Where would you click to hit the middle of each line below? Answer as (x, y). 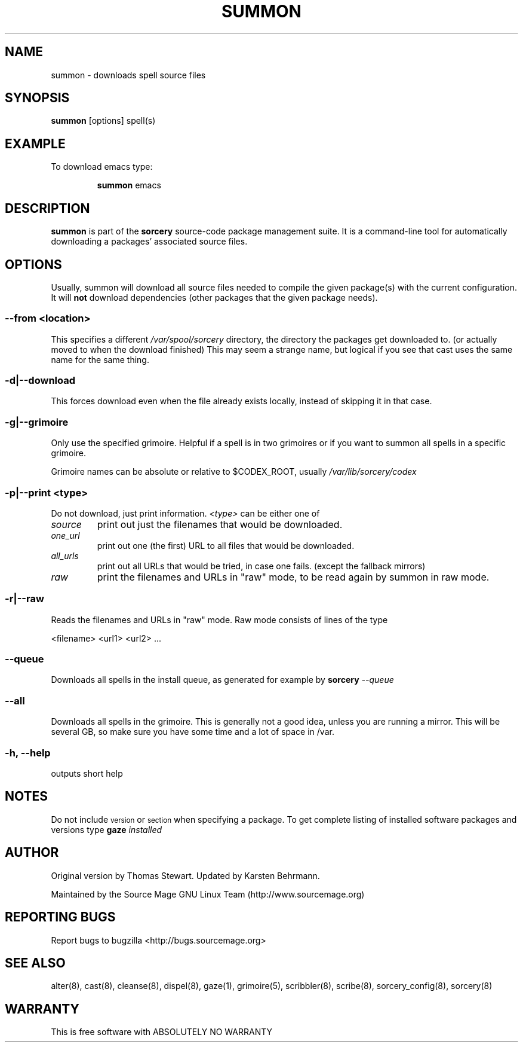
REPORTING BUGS (60, 917)
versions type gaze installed (107, 829)
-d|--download (40, 381)
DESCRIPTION (47, 208)
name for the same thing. (100, 359)
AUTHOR (32, 853)
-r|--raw (24, 599)
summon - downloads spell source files (128, 75)
